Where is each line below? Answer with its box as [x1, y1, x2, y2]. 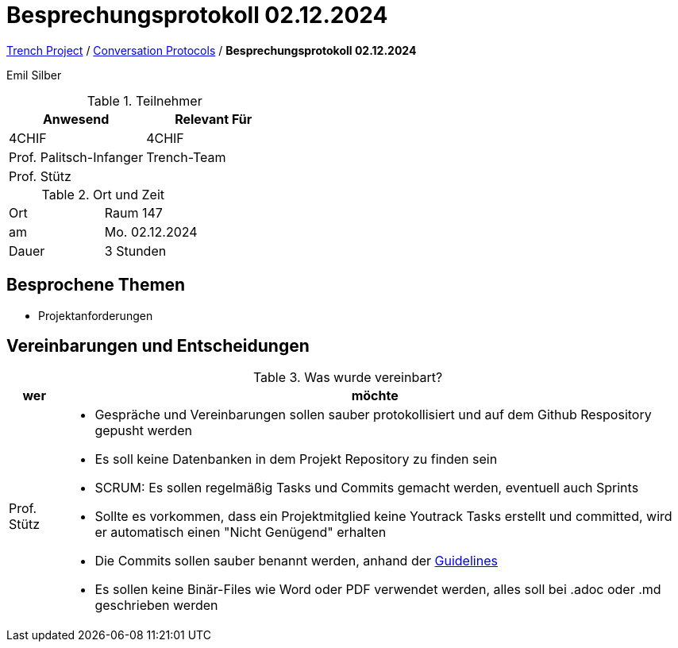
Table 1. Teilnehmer [87, 92, 202, 109]
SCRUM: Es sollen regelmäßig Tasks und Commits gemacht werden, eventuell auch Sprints [94, 480, 639, 496]
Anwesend [42, 110, 110, 127]
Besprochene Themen [6, 275, 186, 295]
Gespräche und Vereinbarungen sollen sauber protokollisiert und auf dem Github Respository [94, 407, 652, 423]
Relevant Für [175, 110, 252, 127]
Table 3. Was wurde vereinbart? [252, 369, 443, 386]
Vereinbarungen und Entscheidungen [6, 336, 310, 357]
